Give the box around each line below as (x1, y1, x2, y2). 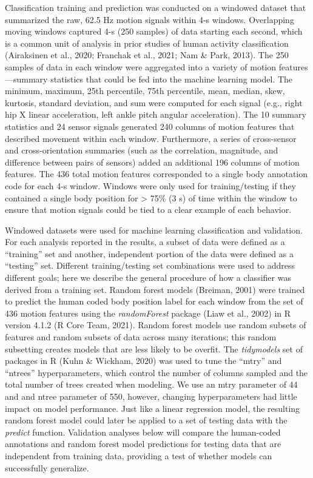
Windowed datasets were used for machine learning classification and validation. (5, 223, 303, 236)
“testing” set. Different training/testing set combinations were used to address (5, 259, 295, 272)
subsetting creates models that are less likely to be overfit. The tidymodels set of (5, 342, 303, 355)
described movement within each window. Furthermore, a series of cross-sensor (5, 132, 297, 144)
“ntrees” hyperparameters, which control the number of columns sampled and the (5, 366, 308, 379)
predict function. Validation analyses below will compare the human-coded (5, 425, 281, 438)
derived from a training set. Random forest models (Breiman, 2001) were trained (5, 283, 305, 295)
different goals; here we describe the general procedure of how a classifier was (5, 271, 291, 284)
